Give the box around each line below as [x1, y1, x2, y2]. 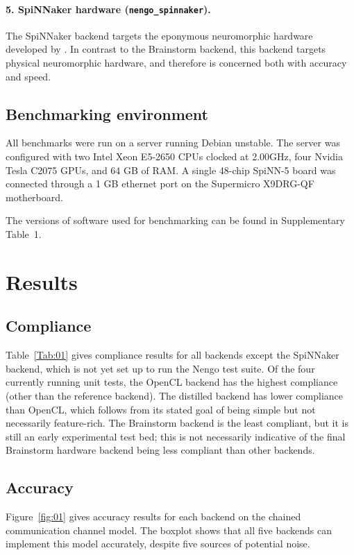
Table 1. [6, 227, 42, 241]
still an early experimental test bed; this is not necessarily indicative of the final [6, 429, 346, 443]
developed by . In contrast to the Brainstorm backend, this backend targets [6, 42, 326, 56]
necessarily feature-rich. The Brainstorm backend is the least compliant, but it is [6, 416, 348, 430]
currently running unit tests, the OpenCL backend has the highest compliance [6, 375, 338, 389]
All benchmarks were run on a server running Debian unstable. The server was [6, 135, 340, 150]
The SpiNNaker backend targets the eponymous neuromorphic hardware [6, 28, 313, 42]
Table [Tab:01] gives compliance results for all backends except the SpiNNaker [6, 348, 339, 362]
